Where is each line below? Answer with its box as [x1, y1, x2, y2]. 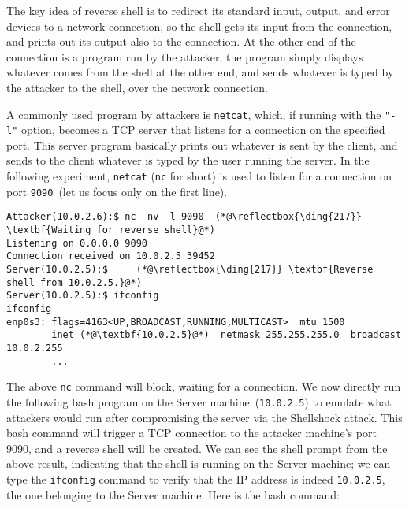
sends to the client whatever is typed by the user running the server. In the [6, 152, 370, 169]
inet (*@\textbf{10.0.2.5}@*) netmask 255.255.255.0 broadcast [51, 329, 402, 341]
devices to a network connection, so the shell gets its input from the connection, [6, 17, 392, 34]
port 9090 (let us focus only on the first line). [6, 183, 228, 199]
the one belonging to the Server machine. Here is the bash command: [6, 486, 340, 502]
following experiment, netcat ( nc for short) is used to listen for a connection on [6, 168, 392, 184]
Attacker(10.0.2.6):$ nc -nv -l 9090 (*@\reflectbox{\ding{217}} [6, 211, 363, 223]
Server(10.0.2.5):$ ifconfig [6, 290, 159, 302]
